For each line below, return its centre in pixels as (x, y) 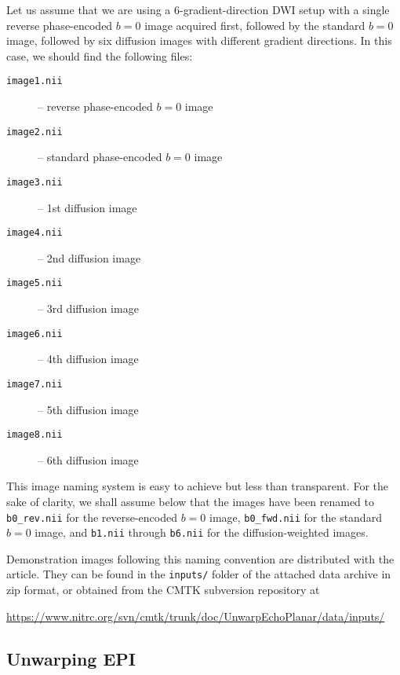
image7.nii (35, 384)
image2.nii (35, 132)
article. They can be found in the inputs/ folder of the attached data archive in (199, 574)
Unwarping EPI (71, 658)
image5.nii (35, 283)
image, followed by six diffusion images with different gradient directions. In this (199, 40)
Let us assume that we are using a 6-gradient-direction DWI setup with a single (198, 9)
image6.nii (35, 334)
